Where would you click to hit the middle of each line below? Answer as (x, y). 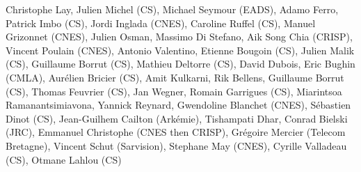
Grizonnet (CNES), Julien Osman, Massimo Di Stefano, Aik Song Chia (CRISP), (179, 37)
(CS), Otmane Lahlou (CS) (64, 159)
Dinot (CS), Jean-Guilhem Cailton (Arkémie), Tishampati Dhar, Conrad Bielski (177, 118)
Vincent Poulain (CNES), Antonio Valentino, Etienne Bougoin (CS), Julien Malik (180, 50)
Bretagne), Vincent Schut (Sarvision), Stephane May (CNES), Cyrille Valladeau (176, 145)
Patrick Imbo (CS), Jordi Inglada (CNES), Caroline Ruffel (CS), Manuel (161, 23)
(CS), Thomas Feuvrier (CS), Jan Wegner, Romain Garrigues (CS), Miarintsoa (174, 91)
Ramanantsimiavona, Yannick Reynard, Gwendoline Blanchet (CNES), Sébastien (178, 105)
